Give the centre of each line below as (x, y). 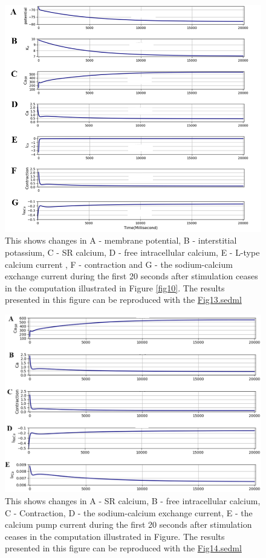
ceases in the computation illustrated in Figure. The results (115, 536)
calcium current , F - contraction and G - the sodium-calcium (119, 264)
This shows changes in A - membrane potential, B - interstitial (121, 240)
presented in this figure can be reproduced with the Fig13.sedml (123, 300)
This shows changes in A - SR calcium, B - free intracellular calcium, (133, 501)
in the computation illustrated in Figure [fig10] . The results (115, 287)
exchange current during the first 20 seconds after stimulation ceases (131, 276)
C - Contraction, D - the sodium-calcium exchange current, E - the (129, 512)
